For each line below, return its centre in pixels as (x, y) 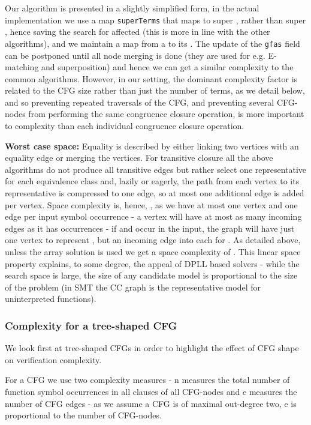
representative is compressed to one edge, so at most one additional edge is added (155, 193)
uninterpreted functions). (51, 299)
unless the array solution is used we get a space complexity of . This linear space (153, 252)
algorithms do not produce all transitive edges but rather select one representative (156, 169)
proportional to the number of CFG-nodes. (83, 415)
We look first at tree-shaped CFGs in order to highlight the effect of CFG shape (152, 348)
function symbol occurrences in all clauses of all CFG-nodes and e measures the (151, 391)
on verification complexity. (53, 359)
